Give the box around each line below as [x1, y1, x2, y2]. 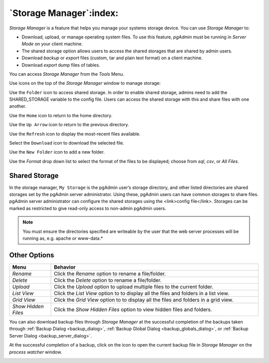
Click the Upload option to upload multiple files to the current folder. [54, 283, 214, 290]
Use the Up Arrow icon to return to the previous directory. [9, 122, 130, 128]
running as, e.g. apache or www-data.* [22, 235, 103, 241]
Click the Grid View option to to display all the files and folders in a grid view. [54, 296, 234, 303]
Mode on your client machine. [21, 41, 83, 47]
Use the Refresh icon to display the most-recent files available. [9, 131, 140, 137]
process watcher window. [9, 349, 62, 355]
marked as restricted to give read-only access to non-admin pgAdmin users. [9, 205, 166, 211]
